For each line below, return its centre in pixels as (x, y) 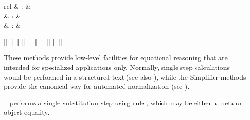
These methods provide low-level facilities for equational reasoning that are (116, 58)
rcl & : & (18, 6)
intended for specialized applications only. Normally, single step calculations (117, 67)
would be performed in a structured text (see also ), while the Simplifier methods (125, 77)
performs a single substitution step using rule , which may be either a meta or (126, 102)
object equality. (27, 112)
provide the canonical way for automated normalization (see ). (97, 86)
